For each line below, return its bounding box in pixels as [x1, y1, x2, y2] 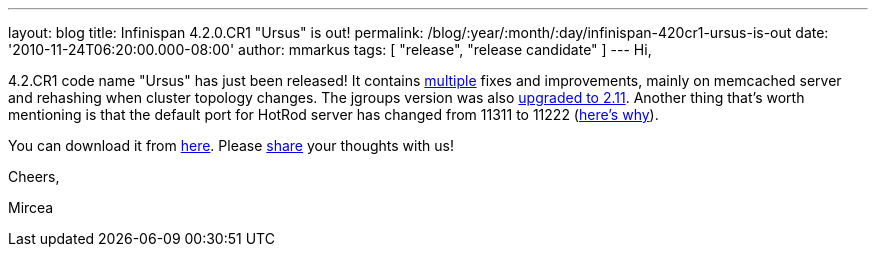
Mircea [8, 199, 54, 216]
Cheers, [8, 168, 60, 185]
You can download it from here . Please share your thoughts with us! [8, 137, 454, 154]
